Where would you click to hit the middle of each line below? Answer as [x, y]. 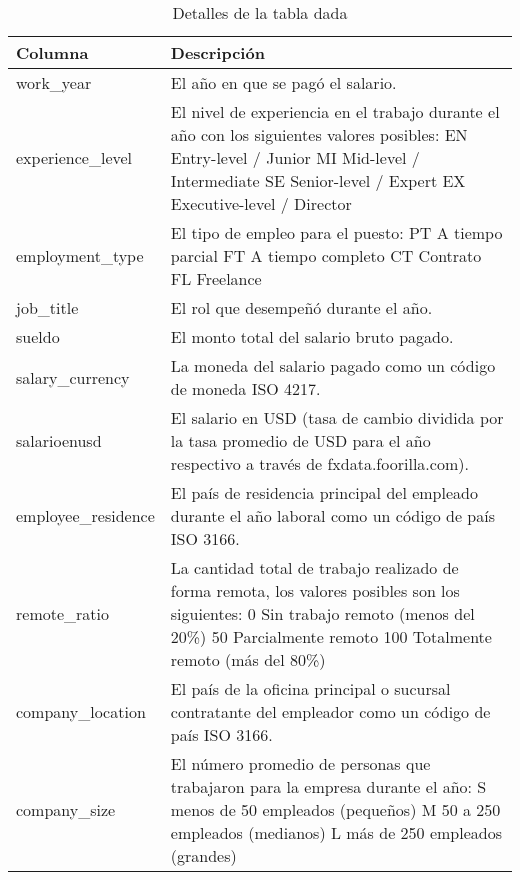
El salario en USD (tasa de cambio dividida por [337, 417]
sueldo [38, 336]
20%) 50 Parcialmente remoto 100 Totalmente [331, 636]
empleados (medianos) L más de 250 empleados [336, 832]
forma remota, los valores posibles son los [315, 590]
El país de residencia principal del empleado [324, 492]
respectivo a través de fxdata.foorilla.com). [319, 463]
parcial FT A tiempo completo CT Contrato [326, 255]
